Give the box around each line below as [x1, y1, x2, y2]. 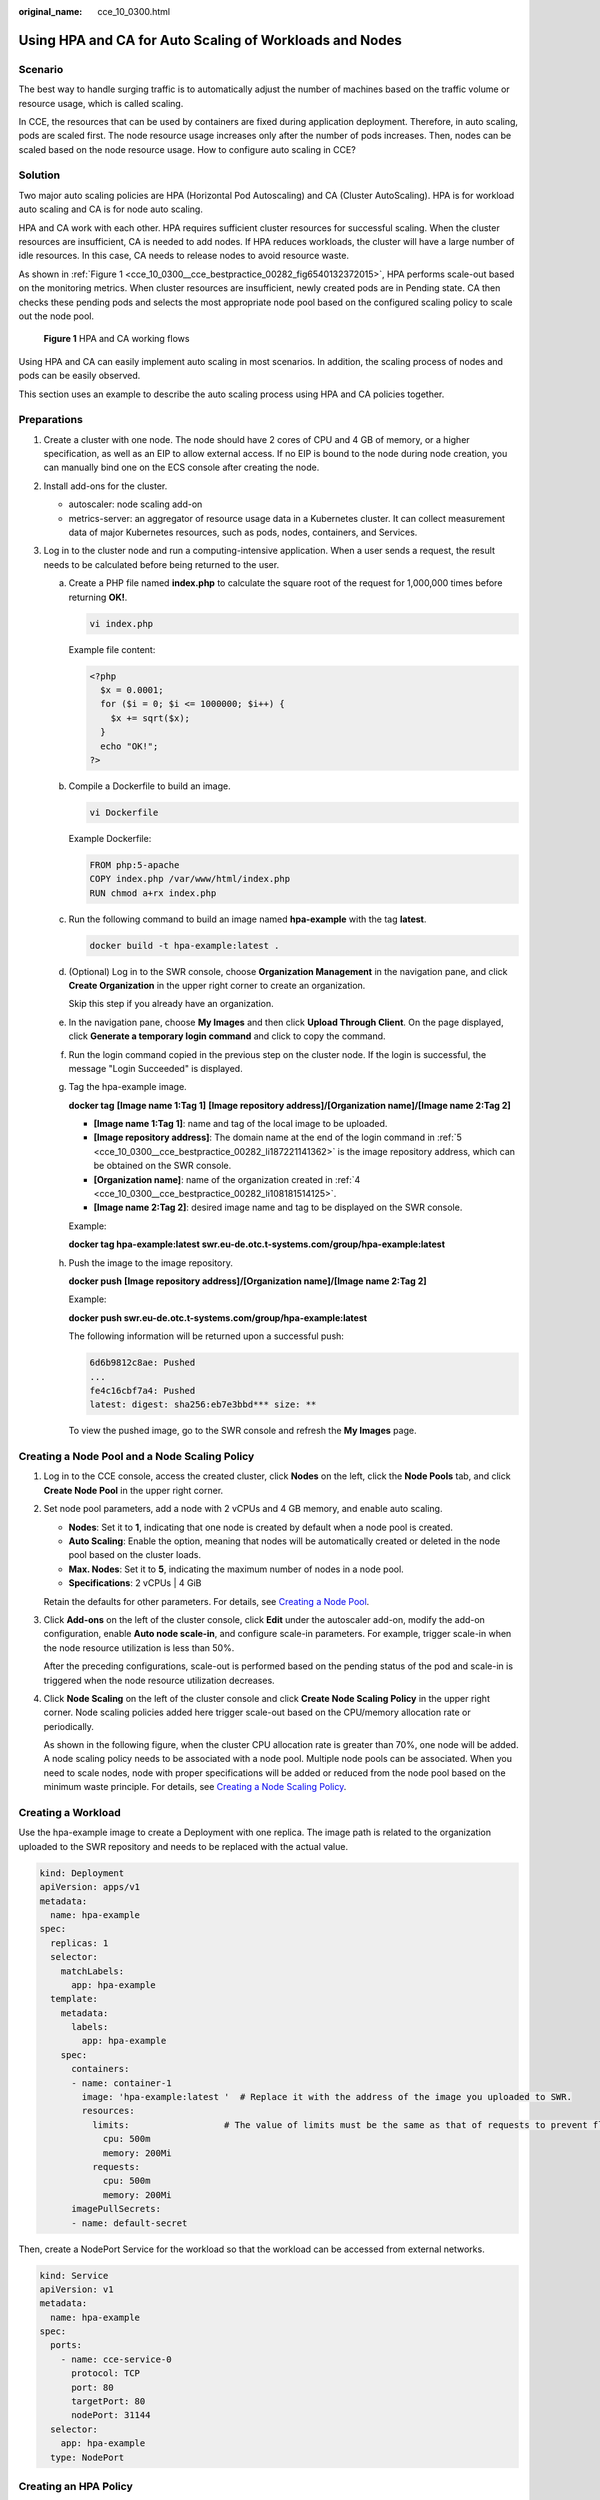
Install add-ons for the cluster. [43, 480, 168, 492]
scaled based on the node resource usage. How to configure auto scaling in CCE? [18, 143, 357, 155]
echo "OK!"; [100, 740, 159, 752]
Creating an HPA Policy [18, 2479, 134, 2493]
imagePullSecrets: [71, 2203, 162, 2215]
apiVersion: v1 [39, 2283, 114, 2295]
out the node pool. [18, 310, 95, 322]
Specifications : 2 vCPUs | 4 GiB [68, 1577, 202, 1589]
